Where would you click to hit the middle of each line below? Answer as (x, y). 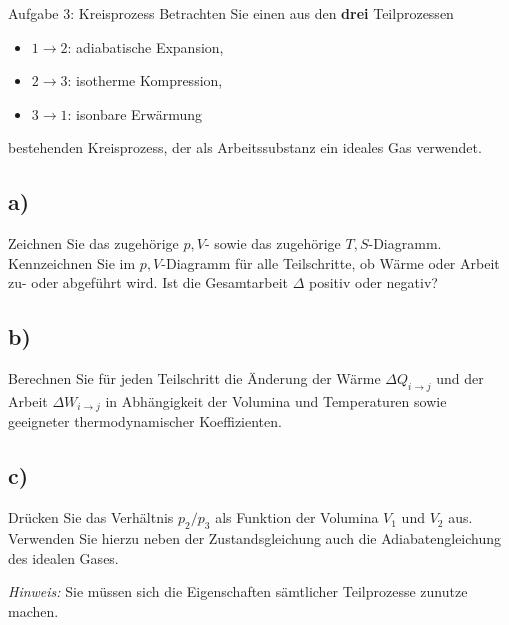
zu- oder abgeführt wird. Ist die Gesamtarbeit (148, 282)
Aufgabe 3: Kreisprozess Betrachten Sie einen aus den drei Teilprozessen (231, 13)
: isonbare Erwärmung (135, 113)
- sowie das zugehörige (272, 243)
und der (460, 378)
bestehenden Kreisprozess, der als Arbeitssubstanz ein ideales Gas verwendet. (245, 147)
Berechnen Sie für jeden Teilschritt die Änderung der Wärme (194, 378)
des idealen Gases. (63, 557)
